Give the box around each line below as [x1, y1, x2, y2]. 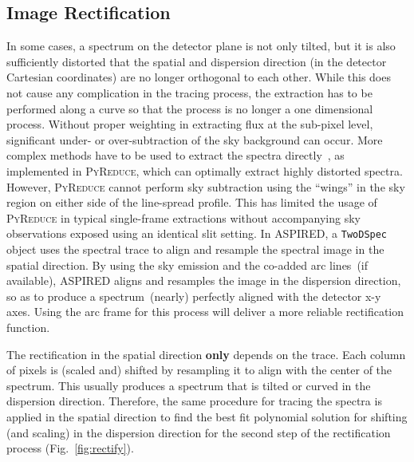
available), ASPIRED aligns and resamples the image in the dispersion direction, [6, 272, 401, 289]
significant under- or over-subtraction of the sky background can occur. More [6, 131, 383, 148]
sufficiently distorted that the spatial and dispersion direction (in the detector [6, 53, 387, 69]
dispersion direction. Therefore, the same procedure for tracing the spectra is [6, 393, 382, 409]
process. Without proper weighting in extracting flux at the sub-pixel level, [6, 116, 373, 132]
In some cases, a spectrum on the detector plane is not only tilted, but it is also [6, 38, 396, 54]
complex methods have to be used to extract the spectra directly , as [6, 147, 345, 164]
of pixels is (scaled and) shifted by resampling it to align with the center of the [6, 361, 392, 378]
